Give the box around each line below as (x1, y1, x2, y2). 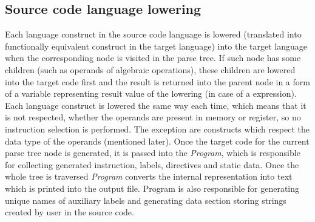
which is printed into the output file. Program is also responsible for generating (5, 181, 300, 194)
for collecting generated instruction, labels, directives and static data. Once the (5, 158, 299, 171)
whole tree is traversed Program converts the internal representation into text (5, 170, 293, 183)
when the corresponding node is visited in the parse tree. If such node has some (5, 51, 301, 64)
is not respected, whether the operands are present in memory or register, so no (5, 111, 301, 123)
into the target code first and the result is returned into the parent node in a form (5, 75, 310, 88)
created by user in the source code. (5, 206, 134, 218)
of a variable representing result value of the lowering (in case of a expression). (5, 87, 297, 100)
